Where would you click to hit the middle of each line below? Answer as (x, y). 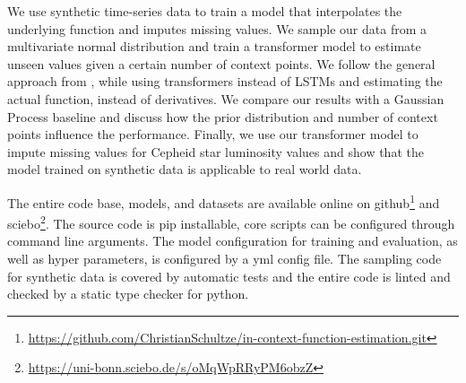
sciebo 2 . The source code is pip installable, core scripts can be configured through (231, 222)
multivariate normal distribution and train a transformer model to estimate (214, 46)
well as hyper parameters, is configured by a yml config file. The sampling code (224, 259)
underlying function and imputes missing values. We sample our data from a (217, 28)
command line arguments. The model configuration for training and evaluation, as (233, 241)
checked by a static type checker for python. (128, 294)
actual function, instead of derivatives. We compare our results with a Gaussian (226, 98)
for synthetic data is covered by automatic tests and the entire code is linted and (229, 276)
